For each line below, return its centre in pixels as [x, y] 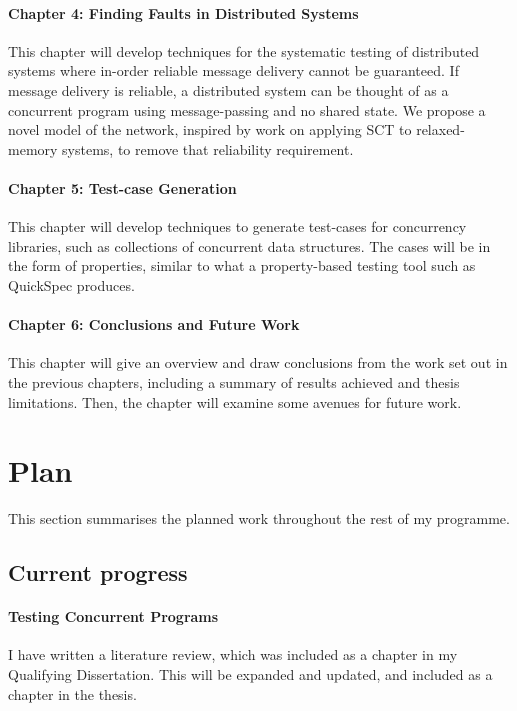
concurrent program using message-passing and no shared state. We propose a [247, 109]
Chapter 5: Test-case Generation [122, 187]
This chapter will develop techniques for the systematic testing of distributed [244, 50]
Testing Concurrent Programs [113, 616]
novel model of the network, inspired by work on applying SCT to [210, 129]
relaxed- [440, 129]
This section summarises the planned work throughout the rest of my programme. [259, 518]
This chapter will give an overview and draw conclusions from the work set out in [258, 362]
